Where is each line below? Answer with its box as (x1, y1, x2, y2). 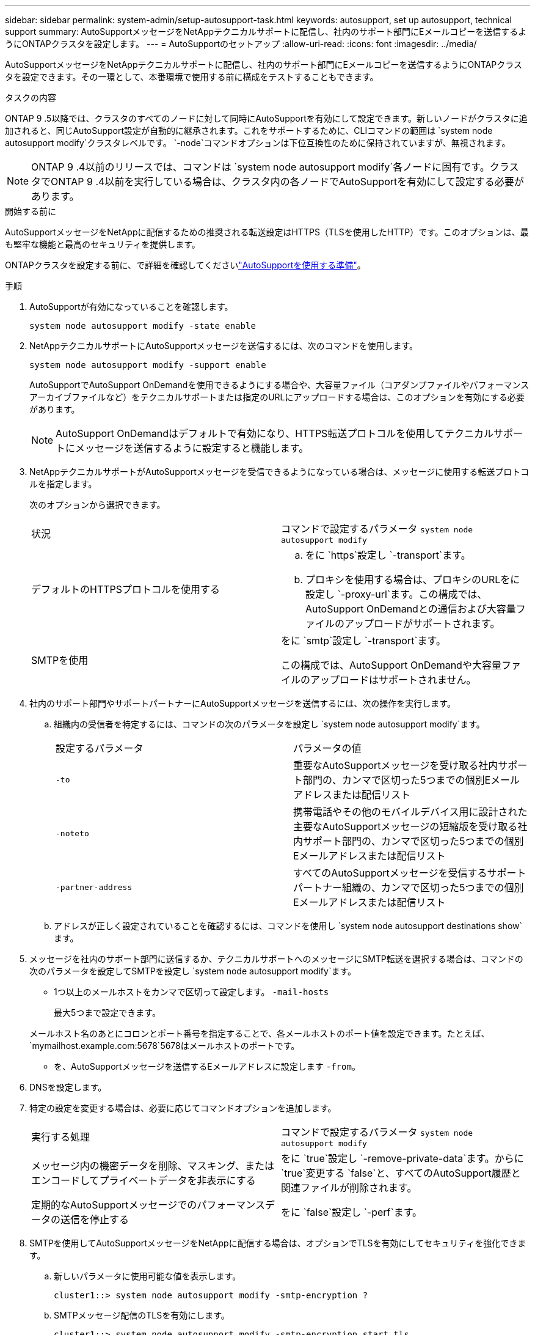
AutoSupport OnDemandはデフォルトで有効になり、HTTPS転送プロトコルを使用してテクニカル (56, 427, 493, 439)
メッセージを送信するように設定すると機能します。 (75, 442, 309, 454)
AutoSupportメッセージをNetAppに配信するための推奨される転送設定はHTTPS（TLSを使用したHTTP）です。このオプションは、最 (5, 227, 529, 237)
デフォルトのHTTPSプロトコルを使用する (31, 583, 220, 595)
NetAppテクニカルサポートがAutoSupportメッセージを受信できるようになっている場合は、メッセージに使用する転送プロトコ (29, 466, 530, 477)
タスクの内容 (5, 92, 56, 103)
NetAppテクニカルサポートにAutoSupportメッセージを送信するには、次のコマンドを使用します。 (29, 340, 418, 351)
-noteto (56, 828, 89, 838)
